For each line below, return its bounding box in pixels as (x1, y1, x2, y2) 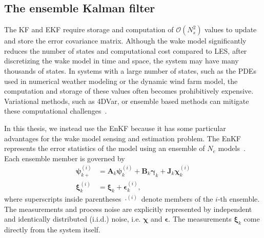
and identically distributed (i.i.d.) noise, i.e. (4, 213, 141, 224)
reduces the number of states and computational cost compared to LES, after (4, 45, 247, 56)
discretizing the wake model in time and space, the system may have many (4, 55, 239, 66)
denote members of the (141, 193, 213, 204)
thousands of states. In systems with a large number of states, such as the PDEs (4, 65, 256, 76)
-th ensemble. (217, 193, 260, 204)
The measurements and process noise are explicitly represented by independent (4, 203, 252, 214)
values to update (205, 24, 257, 35)
